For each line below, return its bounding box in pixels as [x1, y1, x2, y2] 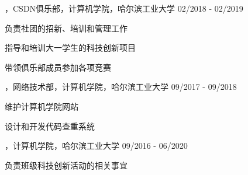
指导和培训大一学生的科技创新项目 [5, 41, 136, 54]
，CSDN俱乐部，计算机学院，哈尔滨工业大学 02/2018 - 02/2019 [5, 2, 243, 14]
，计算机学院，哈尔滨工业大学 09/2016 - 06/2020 [5, 139, 188, 152]
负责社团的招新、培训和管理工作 [5, 22, 128, 34]
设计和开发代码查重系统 [5, 120, 95, 132]
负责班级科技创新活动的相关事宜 [5, 159, 128, 171]
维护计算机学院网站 [5, 100, 78, 112]
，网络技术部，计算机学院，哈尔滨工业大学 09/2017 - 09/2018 [5, 80, 237, 93]
